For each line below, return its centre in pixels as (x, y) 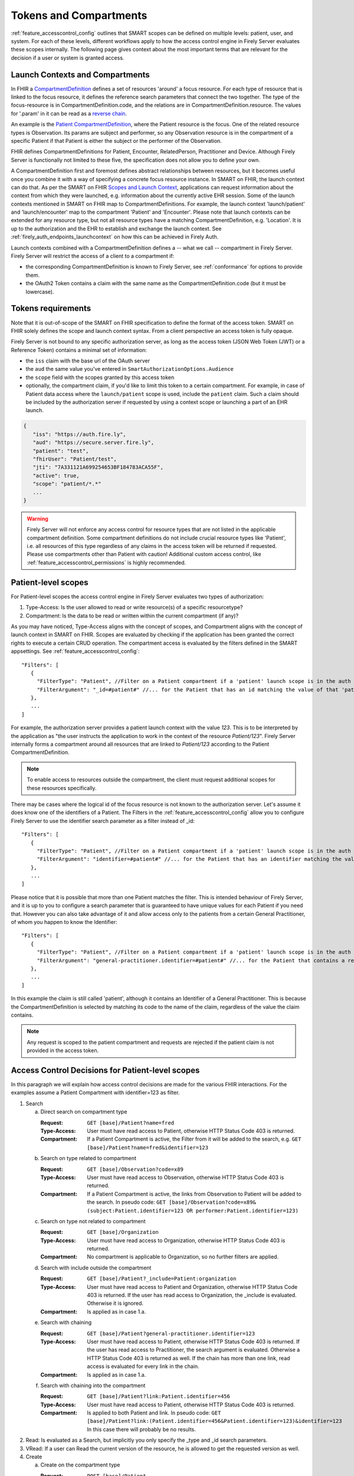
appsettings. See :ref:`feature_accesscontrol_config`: (75, 651)
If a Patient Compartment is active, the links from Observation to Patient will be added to (194, 1194)
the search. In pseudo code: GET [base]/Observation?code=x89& (171, 1202)
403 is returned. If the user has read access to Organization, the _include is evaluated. (192, 1295)
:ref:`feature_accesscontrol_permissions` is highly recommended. (106, 562)
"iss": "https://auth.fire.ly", (79, 434)
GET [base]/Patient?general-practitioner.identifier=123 (171, 1333)
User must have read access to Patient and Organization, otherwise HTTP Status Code (192, 1286)
